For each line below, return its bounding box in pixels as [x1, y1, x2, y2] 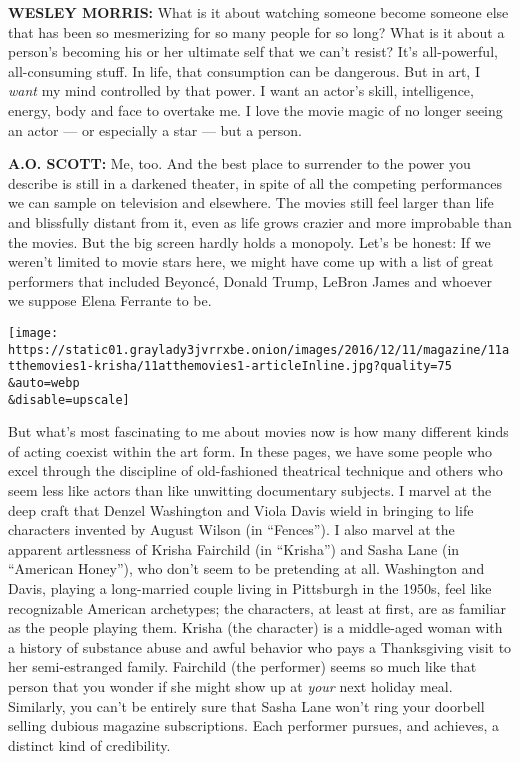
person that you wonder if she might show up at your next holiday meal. [8, 675, 453, 696]
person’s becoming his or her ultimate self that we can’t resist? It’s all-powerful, [8, 41, 498, 62]
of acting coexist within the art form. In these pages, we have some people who [8, 440, 493, 461]
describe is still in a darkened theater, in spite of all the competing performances [8, 172, 503, 193]
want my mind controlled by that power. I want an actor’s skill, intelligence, [8, 80, 474, 101]
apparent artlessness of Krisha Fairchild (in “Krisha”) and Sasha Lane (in [8, 538, 460, 559]
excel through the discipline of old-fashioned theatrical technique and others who [8, 460, 503, 481]
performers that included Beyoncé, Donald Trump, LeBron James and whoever [8, 270, 492, 291]
